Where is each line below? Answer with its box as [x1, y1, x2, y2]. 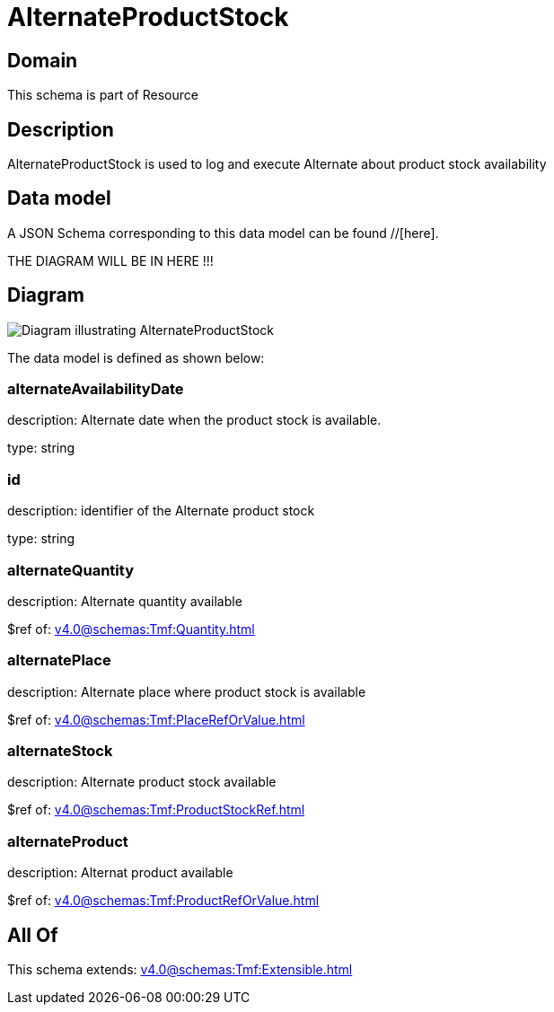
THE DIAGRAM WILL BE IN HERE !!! [7, 252, 214, 268]
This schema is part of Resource [7, 87, 198, 103]
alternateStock [7, 742, 113, 761]
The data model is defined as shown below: [7, 349, 265, 365]
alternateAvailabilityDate [7, 380, 184, 399]
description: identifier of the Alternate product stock [7, 503, 315, 519]
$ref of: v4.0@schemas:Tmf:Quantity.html [7, 620, 255, 637]
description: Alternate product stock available [7, 774, 277, 790]
